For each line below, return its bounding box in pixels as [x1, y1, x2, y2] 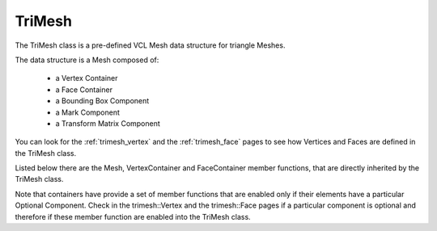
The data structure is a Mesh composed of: [15, 55, 159, 65]
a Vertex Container [55, 73, 118, 83]
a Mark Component [55, 107, 121, 117]
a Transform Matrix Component [55, 118, 161, 128]
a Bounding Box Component [55, 96, 150, 106]
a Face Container [55, 85, 113, 94]
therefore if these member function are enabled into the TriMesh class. [15, 212, 251, 221]
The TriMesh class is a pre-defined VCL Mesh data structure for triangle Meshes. [15, 40, 286, 50]
